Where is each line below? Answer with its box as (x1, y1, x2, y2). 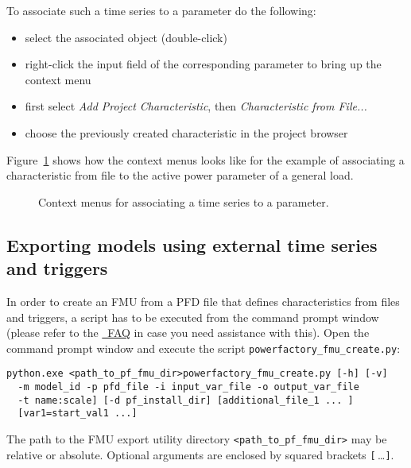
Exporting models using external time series (6, 232, 378, 257)
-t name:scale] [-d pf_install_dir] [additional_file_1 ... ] (17, 394, 354, 406)
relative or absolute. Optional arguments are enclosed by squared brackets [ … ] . (6, 446, 394, 462)
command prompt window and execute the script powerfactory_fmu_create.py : (6, 339, 401, 356)
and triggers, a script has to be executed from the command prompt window (6, 308, 379, 325)
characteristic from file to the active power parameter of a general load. (6, 167, 354, 184)
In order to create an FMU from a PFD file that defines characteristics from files (6, 292, 400, 309)
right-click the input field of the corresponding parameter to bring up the (25, 56, 382, 72)
